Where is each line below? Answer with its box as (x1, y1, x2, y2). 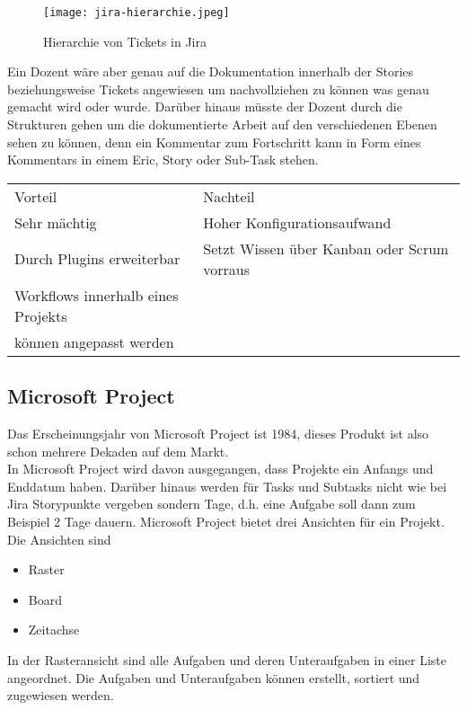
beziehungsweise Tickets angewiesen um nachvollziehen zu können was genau (7, 79, 429, 98)
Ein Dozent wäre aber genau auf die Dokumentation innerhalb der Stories (7, 62, 414, 81)
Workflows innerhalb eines (14, 284, 179, 306)
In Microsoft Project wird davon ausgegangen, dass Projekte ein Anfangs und (7, 459, 434, 478)
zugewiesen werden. (7, 686, 114, 705)
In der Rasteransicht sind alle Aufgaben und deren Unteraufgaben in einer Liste (7, 650, 446, 669)
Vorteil (14, 185, 57, 207)
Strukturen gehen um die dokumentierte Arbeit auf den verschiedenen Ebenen (7, 115, 437, 134)
